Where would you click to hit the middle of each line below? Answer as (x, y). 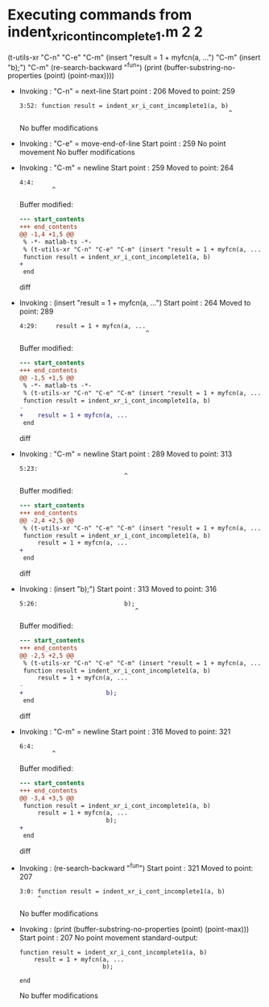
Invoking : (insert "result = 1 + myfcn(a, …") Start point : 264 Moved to (135, 303)
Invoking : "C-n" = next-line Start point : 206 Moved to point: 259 (127, 91)
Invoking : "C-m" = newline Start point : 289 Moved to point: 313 (126, 454)
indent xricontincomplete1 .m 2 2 (105, 33)
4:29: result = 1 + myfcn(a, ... (83, 327)
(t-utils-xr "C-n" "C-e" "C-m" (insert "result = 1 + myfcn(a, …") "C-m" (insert (134, 57)
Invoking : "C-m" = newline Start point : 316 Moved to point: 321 (125, 731)
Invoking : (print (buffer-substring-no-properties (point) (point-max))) (134, 929)
